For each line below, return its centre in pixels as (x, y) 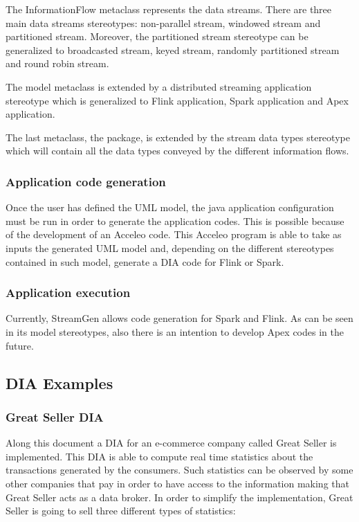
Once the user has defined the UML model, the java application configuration (170, 207)
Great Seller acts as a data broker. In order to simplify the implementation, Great (179, 497)
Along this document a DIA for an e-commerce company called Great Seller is (171, 443)
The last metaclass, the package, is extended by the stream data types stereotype (178, 137)
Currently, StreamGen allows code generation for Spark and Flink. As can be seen (179, 318)
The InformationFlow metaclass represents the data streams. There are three (169, 9)
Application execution (68, 292)
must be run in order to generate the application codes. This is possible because (175, 220)
